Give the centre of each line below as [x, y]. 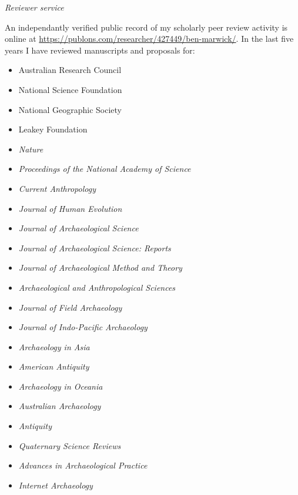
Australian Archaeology [60, 406]
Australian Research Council [70, 70]
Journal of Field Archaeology [70, 307]
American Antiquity [54, 366]
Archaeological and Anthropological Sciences [97, 287]
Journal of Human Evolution [70, 208]
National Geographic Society [70, 109]
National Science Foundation [70, 89]
